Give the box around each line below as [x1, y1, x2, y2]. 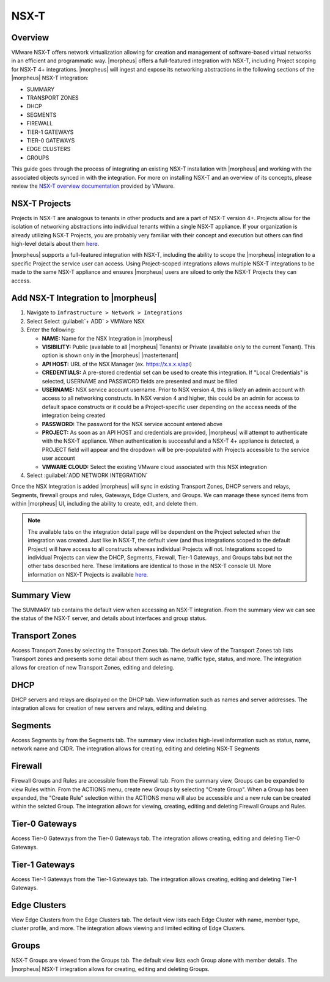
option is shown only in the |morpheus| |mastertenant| [42, 352, 178, 359]
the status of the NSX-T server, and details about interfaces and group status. [11, 615, 207, 622]
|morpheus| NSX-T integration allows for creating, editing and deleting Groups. [11, 965, 210, 972]
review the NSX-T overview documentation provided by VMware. [11, 182, 175, 190]
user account [42, 454, 76, 462]
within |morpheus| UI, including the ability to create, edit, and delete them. [11, 500, 198, 508]
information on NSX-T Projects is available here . [28, 570, 148, 578]
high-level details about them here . [11, 240, 100, 247]
